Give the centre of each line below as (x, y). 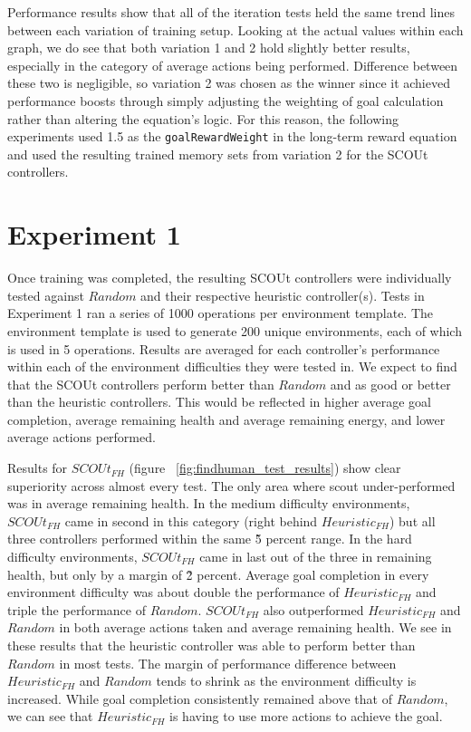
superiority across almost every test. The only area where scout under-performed (231, 485)
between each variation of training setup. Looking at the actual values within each (235, 29)
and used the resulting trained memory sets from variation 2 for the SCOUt (218, 154)
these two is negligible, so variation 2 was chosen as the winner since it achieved (229, 83)
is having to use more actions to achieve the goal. (306, 716)
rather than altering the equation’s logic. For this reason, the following (203, 118)
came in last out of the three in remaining (316, 557)
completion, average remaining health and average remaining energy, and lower (226, 419)
